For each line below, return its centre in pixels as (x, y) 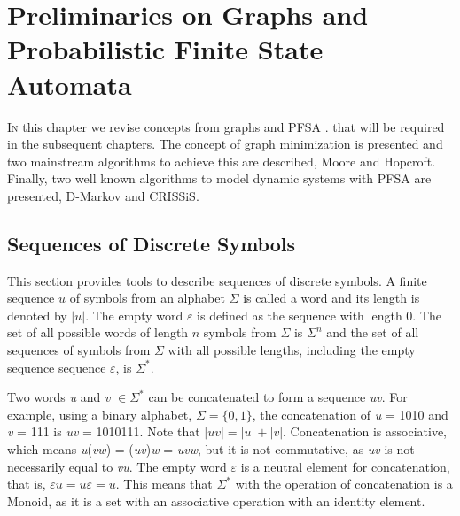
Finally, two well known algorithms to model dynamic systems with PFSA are (219, 178)
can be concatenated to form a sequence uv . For (278, 397)
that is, (27, 484)
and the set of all (373, 332)
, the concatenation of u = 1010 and (350, 414)
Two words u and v (59, 397)
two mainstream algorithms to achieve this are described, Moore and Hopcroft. (222, 161)
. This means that (164, 484)
